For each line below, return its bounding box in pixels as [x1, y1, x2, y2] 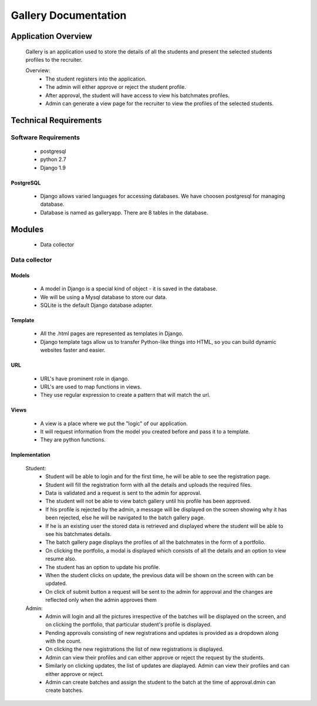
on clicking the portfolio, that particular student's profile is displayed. [45, 621, 212, 628]
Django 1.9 [40, 164, 66, 171]
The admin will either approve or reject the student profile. [45, 83, 186, 91]
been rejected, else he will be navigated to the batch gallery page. [45, 514, 205, 521]
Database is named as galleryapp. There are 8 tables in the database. [40, 209, 208, 216]
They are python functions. [40, 436, 106, 443]
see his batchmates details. [45, 531, 112, 537]
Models [11, 272, 30, 279]
